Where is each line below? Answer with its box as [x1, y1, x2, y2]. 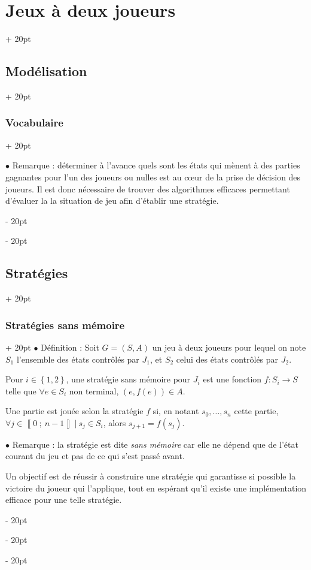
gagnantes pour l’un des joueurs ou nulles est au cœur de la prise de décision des [5, 170, 301, 183]
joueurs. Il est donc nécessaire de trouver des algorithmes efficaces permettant [5, 182, 290, 195]
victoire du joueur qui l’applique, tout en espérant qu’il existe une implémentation [5, 481, 307, 494]
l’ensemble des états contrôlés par [16, 352, 139, 365]
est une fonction [203, 373, 262, 385]
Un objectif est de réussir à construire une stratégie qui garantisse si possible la [5, 470, 296, 482]
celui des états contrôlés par [176, 352, 279, 365]
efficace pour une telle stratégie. [5, 493, 122, 506]
